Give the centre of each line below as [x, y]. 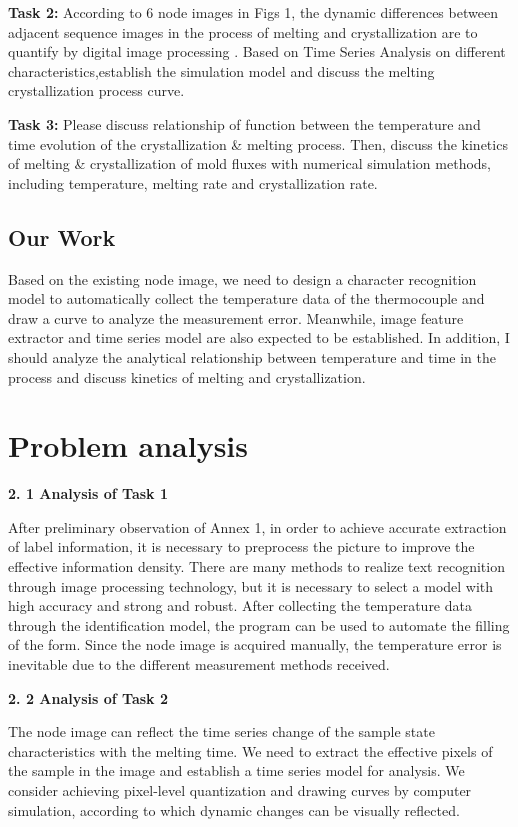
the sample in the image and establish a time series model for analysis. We [236, 770]
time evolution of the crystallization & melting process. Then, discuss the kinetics [258, 143]
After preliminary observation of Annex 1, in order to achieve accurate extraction [257, 526]
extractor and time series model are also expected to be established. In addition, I [259, 337]
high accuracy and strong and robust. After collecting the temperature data [240, 605]
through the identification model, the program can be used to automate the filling [259, 624]
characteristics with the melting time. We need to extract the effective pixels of [250, 750]
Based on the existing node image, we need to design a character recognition [242, 278]
